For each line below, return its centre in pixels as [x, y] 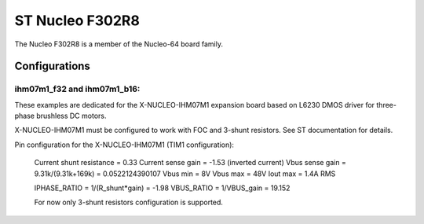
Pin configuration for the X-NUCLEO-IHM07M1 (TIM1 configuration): [124, 145]
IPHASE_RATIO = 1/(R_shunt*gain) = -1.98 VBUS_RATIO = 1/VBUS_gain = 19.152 [162, 188]
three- [386, 105]
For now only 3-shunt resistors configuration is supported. [129, 202]
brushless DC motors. [71, 116]
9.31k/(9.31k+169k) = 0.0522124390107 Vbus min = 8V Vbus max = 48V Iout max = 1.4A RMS [185, 174]
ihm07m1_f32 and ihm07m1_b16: [77, 89]
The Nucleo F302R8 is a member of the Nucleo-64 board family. [119, 44]
